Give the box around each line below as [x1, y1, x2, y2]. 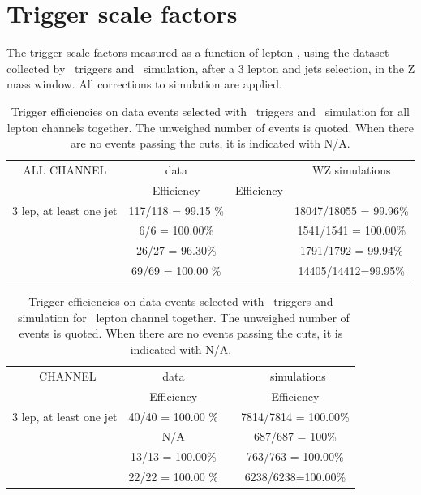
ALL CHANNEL [23, 161, 107, 178]
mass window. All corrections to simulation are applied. [6, 75, 282, 93]
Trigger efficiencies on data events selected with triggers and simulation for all [11, 102, 410, 119]
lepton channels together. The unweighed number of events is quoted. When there [6, 118, 414, 136]
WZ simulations [312, 161, 391, 178]
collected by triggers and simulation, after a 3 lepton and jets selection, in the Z [6, 59, 415, 76]
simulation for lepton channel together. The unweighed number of [17, 308, 350, 325]
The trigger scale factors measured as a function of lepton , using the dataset [6, 44, 389, 61]
